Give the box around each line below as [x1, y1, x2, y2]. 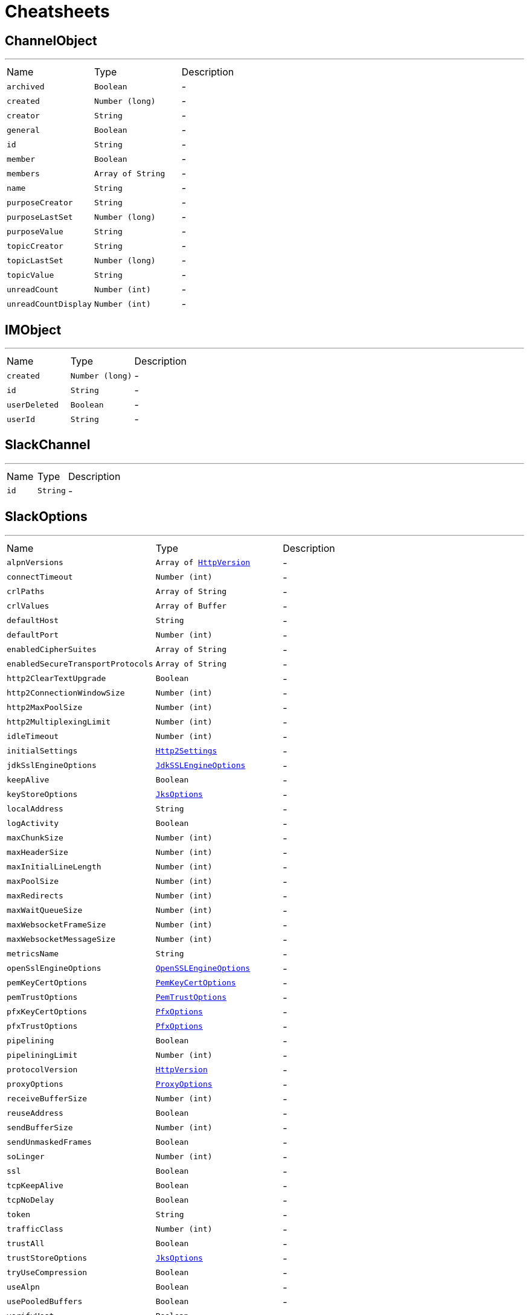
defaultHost [7, 616, 59, 626]
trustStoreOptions [7, 1253, 88, 1263]
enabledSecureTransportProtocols [7, 659, 153, 669]
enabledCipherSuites [7, 645, 97, 654]
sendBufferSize [7, 1123, 73, 1133]
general [7, 125, 40, 135]
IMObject [5, 322, 62, 338]
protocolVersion [7, 1065, 78, 1075]
